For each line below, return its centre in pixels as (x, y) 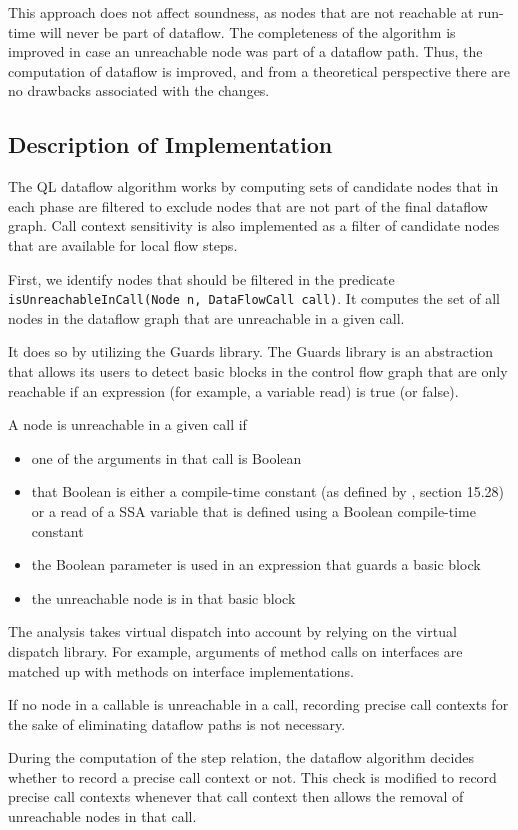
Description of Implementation (170, 144)
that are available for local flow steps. (123, 244)
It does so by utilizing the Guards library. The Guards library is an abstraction (251, 351)
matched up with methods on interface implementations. (181, 670)
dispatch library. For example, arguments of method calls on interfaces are (235, 650)
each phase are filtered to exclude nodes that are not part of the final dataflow (248, 205)
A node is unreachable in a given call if (127, 424)
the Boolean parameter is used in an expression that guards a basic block (256, 564)
